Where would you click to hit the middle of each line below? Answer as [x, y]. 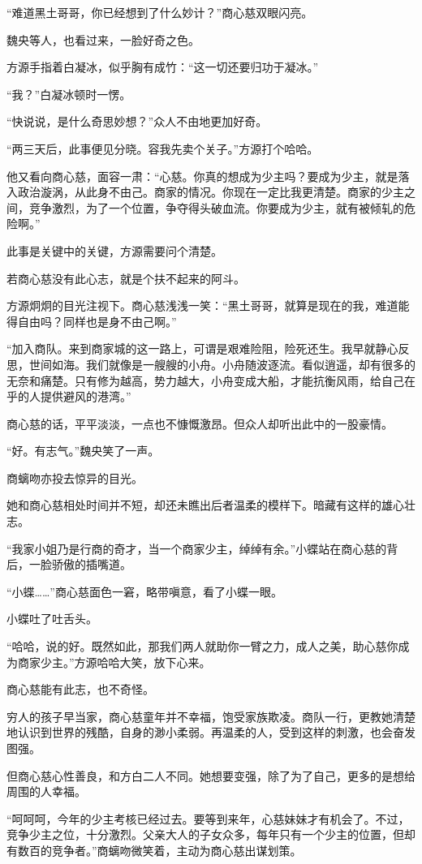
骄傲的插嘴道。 [91, 564]
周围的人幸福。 [46, 791]
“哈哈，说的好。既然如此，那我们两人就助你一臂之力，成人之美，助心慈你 [202, 646]
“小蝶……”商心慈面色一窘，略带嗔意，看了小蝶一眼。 [144, 591]
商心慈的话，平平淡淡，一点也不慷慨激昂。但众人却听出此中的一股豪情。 [200, 423]
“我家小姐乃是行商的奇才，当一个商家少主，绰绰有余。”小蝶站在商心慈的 [197, 548]
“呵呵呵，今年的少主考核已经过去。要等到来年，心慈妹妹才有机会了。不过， [208, 818]
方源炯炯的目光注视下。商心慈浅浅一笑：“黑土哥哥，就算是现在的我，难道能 [208, 305]
